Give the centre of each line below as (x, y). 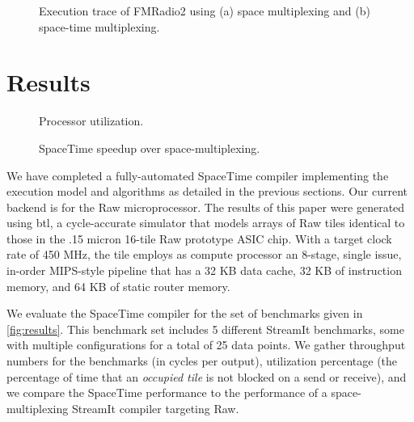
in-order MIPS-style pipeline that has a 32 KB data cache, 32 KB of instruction (204, 270)
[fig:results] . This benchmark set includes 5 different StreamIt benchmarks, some (205, 329)
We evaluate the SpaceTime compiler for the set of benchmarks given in (185, 313)
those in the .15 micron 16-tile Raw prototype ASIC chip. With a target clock (199, 238)
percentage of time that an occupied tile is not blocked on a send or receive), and (207, 376)
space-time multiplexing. (99, 26)
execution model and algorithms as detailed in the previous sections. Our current (207, 191)
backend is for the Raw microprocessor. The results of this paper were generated (206, 207)
